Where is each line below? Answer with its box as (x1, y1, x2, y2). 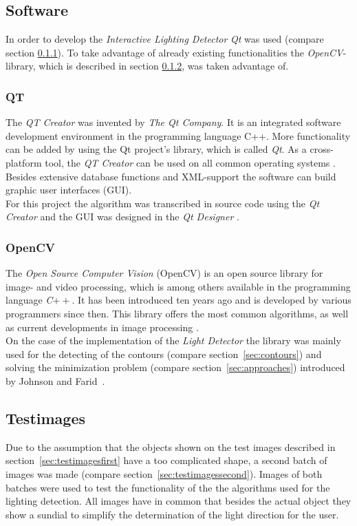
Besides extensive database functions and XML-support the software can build (6, 169, 336, 183)
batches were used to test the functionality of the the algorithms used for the (6, 480, 330, 494)
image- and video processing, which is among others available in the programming (6, 279, 351, 293)
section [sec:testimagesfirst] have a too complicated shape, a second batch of (6, 453, 327, 467)
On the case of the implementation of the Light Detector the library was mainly (6, 333, 341, 348)
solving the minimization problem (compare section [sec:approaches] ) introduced (6, 360, 345, 375)
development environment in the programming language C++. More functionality (6, 128, 351, 143)
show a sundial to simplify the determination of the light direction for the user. (6, 507, 339, 521)
